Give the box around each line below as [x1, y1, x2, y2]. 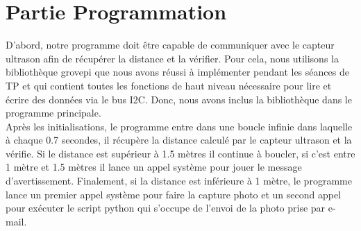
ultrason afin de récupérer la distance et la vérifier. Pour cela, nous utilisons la [6, 51, 339, 65]
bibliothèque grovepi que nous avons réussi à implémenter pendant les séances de [6, 65, 349, 79]
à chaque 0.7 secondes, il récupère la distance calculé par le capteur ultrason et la [6, 132, 352, 147]
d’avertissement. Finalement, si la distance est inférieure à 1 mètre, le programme [6, 173, 352, 188]
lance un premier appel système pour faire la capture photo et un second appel [6, 187, 342, 201]
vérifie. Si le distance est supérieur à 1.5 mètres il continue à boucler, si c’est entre [6, 146, 355, 160]
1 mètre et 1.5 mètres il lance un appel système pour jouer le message [6, 160, 302, 174]
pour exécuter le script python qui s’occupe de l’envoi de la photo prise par [6, 200, 326, 215]
